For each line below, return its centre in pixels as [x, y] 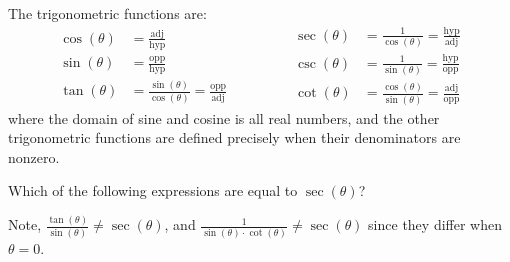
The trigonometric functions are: [107, 13]
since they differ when [435, 224]
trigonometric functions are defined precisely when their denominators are [234, 137]
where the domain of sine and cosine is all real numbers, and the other [224, 117]
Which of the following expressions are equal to [153, 190]
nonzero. [34, 156]
